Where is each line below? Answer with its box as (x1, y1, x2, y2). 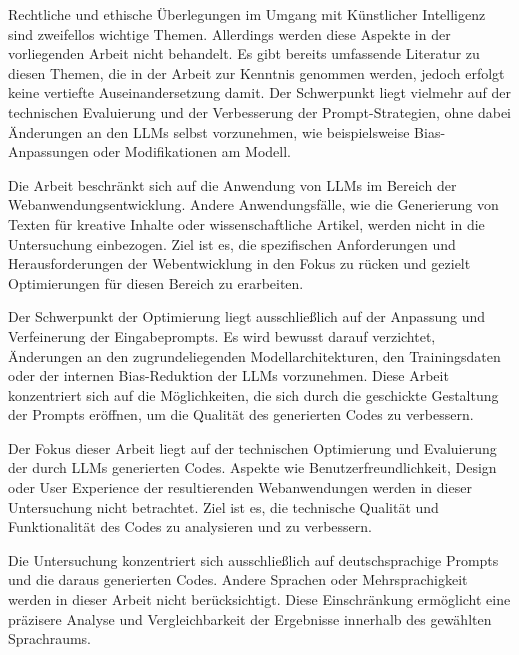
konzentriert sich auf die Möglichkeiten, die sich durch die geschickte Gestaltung (8, 384, 499, 405)
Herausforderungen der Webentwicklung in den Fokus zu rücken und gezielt (8, 253, 471, 274)
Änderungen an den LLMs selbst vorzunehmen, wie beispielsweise (8, 121, 410, 142)
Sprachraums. (8, 628, 92, 649)
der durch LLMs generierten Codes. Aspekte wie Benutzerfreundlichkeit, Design (8, 457, 497, 478)
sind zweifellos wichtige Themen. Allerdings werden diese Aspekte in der (8, 23, 451, 44)
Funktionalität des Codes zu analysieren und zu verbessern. (8, 516, 372, 537)
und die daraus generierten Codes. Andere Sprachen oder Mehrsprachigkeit (8, 569, 468, 590)
